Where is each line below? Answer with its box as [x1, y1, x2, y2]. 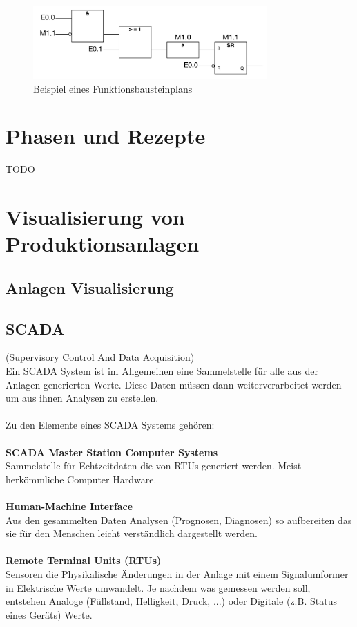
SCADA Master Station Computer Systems [6, 444, 218, 459]
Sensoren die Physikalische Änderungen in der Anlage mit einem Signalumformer [6, 566, 349, 581]
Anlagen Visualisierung [6, 277, 174, 298]
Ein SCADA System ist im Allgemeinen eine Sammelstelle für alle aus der [6, 364, 319, 378]
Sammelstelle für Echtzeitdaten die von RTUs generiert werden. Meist [6, 458, 302, 473]
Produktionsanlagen [6, 230, 200, 258]
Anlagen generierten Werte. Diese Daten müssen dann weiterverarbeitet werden [6, 377, 342, 391]
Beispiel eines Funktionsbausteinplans [33, 81, 193, 95]
